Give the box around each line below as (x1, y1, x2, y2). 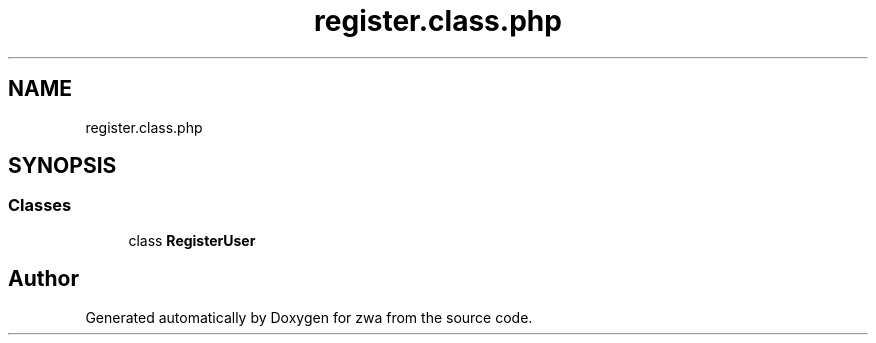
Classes (8, 195, 72, 216)
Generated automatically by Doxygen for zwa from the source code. (85, 308, 533, 326)
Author (8, 266, 79, 292)
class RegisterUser (128, 231, 256, 249)
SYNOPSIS (8, 153, 117, 179)
